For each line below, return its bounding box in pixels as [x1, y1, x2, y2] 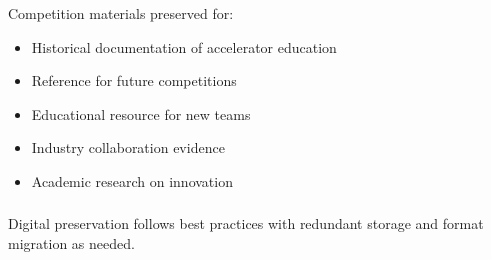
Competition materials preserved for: [8, 2, 234, 23]
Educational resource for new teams [31, 103, 251, 124]
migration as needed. [8, 233, 135, 253]
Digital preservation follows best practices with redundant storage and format [8, 213, 484, 234]
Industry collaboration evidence [31, 137, 225, 158]
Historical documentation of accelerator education [31, 36, 337, 57]
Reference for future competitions [31, 70, 237, 91]
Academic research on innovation [31, 170, 233, 191]
